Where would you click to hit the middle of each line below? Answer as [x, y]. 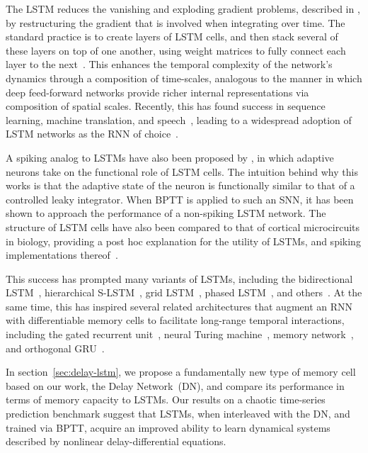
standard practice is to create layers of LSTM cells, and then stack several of [172, 37]
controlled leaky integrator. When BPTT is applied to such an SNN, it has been [180, 199]
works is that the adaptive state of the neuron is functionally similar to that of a [180, 185]
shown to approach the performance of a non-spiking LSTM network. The [166, 213]
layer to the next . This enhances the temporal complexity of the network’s [169, 64]
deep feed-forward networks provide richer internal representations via [157, 92]
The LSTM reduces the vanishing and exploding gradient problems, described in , [183, 9]
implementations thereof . [62, 255]
